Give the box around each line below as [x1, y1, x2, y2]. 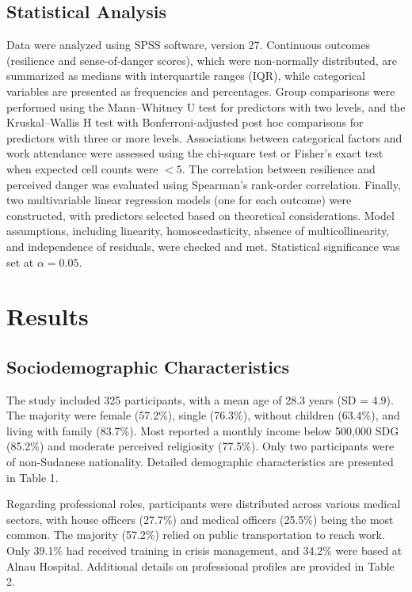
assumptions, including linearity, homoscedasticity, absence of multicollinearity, [6, 222, 390, 239]
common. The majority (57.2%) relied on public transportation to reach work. [6, 526, 385, 543]
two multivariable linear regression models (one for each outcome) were [6, 192, 352, 208]
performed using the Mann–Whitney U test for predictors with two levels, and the [6, 98, 406, 115]
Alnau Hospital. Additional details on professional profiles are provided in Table [6, 557, 395, 574]
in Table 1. [6, 469, 59, 485]
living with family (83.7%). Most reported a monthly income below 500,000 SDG [6, 422, 399, 438]
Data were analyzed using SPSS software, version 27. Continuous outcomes [6, 36, 370, 53]
